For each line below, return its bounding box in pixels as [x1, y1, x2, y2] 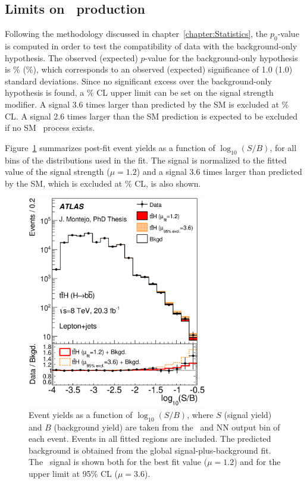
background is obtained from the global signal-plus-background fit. [29, 444, 271, 456]
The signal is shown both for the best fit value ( [29, 455, 208, 468]
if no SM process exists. [5, 121, 95, 134]
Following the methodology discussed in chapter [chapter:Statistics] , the [5, 27, 268, 40]
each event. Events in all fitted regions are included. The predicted [29, 432, 271, 445]
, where [187, 408, 214, 420]
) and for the [234, 455, 281, 468]
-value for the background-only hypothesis [145, 51, 298, 64]
